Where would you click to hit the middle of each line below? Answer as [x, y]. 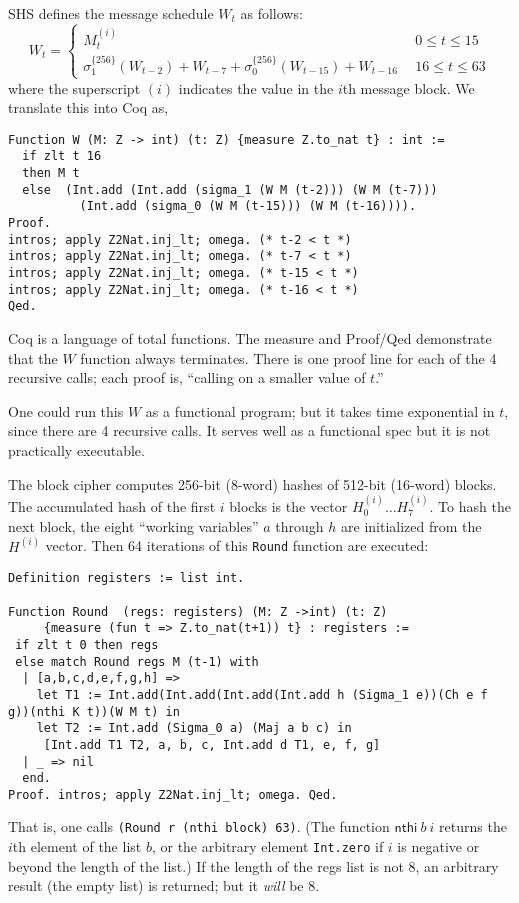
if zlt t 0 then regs [87, 644]
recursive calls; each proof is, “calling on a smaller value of [187, 377]
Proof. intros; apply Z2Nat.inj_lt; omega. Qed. [173, 794]
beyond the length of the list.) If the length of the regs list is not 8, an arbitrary [253, 865]
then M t [51, 173]
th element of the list [77, 846]
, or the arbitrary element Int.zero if [267, 846]
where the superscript [74, 87]
